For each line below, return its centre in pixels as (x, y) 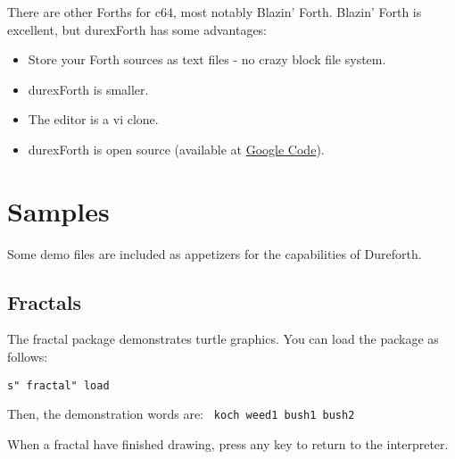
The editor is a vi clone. (93, 119)
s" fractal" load (58, 385)
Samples (58, 210)
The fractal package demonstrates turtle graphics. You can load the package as (223, 339)
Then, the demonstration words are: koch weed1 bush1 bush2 (181, 414)
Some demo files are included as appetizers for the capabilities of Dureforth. (215, 253)
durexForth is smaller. (88, 89)
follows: (28, 357)
